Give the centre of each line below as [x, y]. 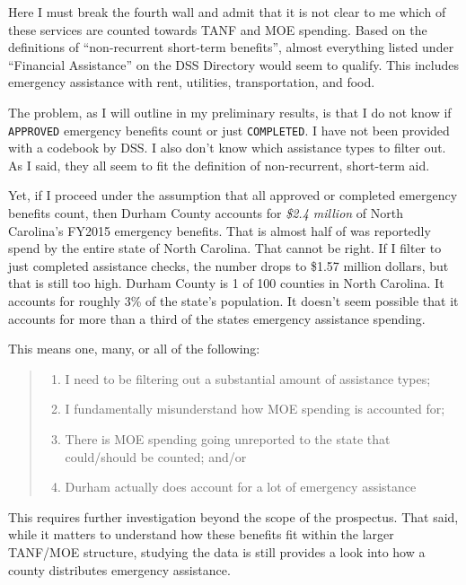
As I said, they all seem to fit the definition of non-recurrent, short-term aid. [219, 165]
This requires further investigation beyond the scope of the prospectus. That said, [233, 516]
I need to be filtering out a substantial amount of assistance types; [248, 378]
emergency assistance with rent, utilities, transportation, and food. [192, 82]
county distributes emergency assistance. [119, 569]
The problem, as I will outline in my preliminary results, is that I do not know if [230, 112]
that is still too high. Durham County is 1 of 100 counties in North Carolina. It [226, 283]
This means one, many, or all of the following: [134, 349]
